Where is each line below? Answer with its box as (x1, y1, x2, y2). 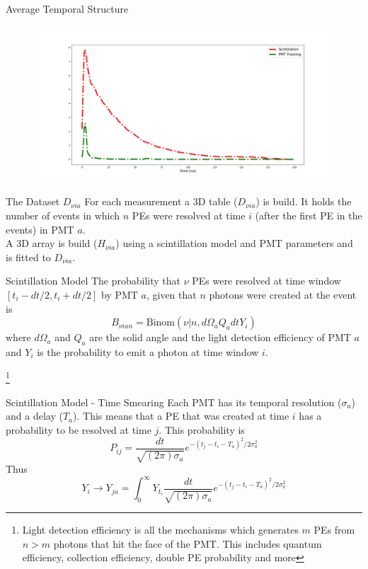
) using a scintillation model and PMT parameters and (115, 236, 353, 251)
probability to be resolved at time (6, 423, 151, 437)
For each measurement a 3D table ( (84, 194, 238, 209)
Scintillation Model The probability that (6, 273, 181, 288)
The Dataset (6, 194, 60, 209)
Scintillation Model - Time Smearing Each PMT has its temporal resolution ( (6, 394, 342, 409)
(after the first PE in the (255, 208, 362, 223)
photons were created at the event (209, 287, 357, 302)
